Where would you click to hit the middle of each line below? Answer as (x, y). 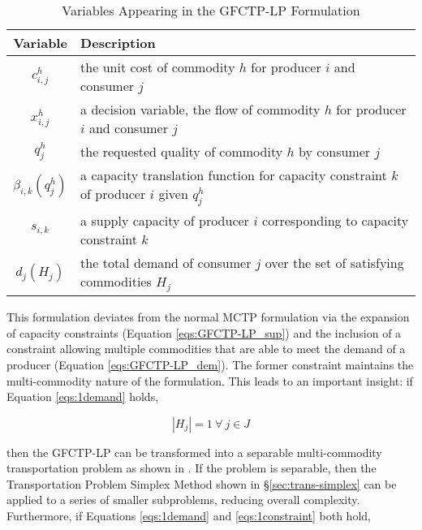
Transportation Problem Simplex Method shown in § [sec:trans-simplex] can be (202, 483)
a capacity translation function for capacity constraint (234, 175)
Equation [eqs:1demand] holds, (83, 396)
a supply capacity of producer (165, 221)
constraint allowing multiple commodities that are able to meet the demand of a (206, 349)
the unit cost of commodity (158, 67)
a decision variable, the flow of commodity (200, 109)
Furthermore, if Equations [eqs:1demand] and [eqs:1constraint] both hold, (189, 516)
